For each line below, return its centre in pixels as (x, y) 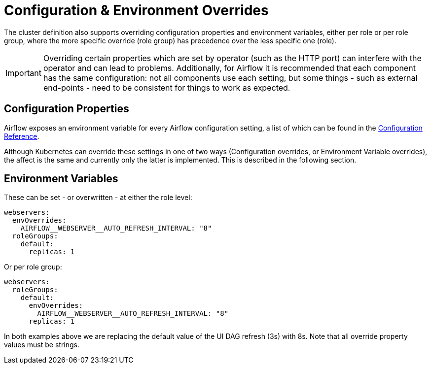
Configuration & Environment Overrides (136, 10)
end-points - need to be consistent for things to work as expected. (167, 87)
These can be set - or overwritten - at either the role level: (98, 198)
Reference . (22, 136)
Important (23, 73)
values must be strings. (42, 345)
